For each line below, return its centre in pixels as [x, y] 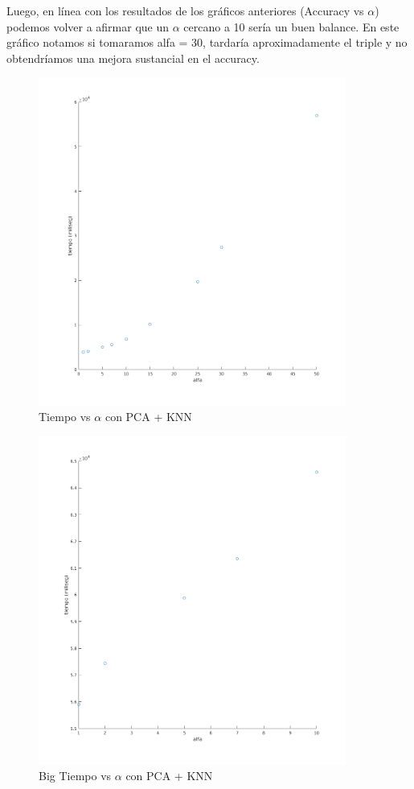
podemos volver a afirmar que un [88, 26]
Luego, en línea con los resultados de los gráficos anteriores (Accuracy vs [185, 10]
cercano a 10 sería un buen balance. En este [291, 26]
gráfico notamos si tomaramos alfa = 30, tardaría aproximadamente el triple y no [207, 42]
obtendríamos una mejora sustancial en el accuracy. [133, 58]
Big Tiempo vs [75, 776]
